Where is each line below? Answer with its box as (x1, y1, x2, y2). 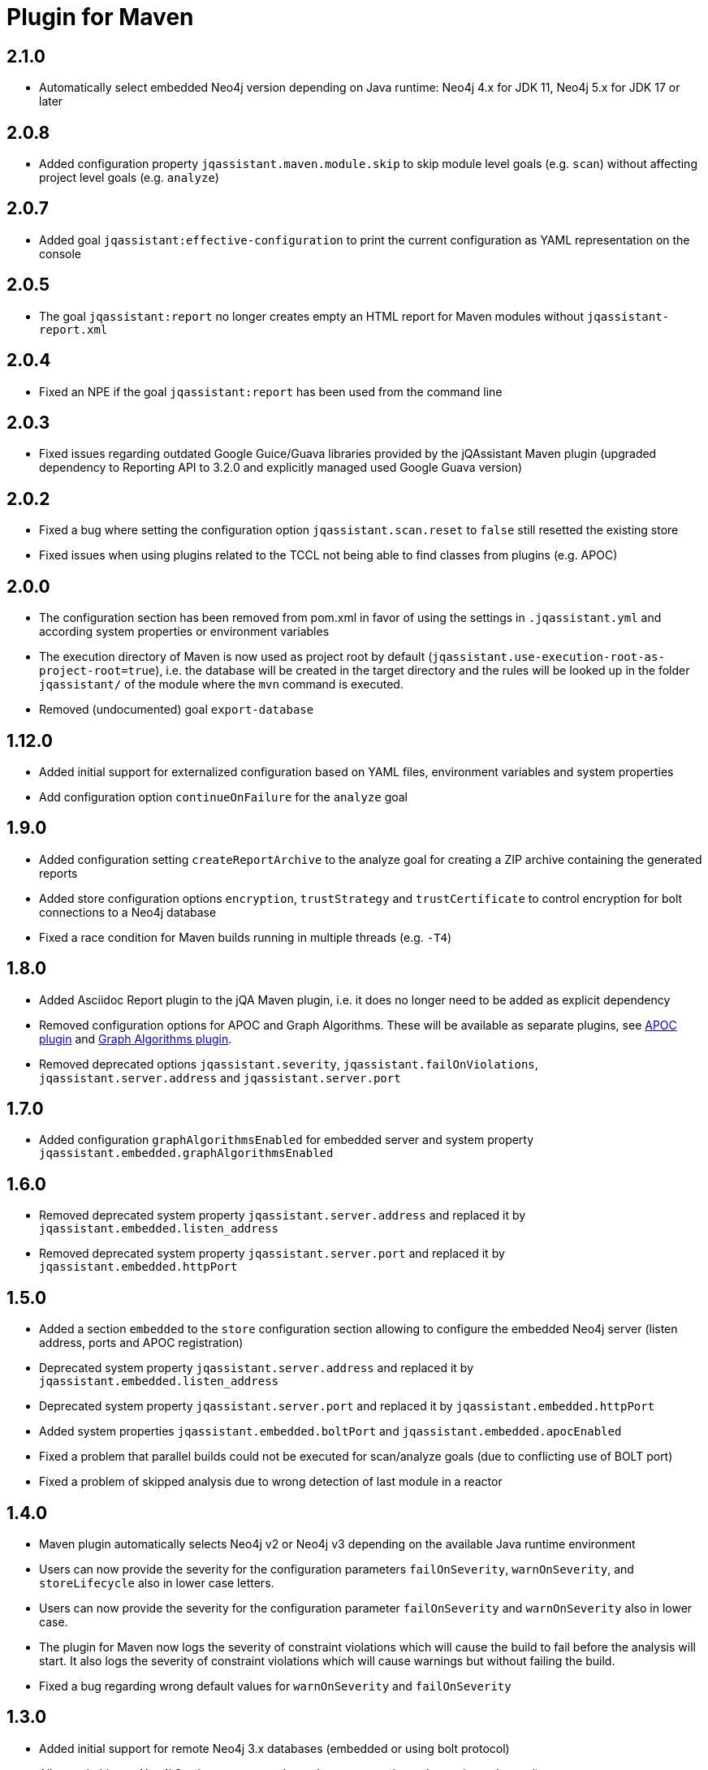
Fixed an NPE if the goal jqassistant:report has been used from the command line (39, 384, 503, 399)
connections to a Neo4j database (39, 904, 217, 919)
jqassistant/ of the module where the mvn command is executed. (39, 677, 404, 692)
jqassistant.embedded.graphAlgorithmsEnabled (39, 1146, 334, 1160)
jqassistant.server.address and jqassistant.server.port (39, 1070, 401, 1085)
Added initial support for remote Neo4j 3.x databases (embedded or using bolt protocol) (39, 1741, 510, 1755)
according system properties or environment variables (39, 624, 330, 639)
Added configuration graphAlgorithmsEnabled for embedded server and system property (39, 1133, 534, 1147)
